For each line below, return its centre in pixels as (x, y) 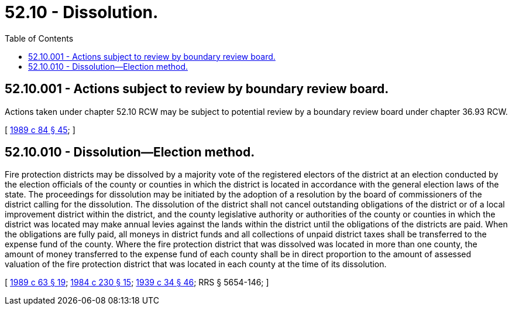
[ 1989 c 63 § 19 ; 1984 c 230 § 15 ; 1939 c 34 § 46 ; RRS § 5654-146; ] (137, 282)
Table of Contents (39, 38)
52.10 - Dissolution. (82, 12)
